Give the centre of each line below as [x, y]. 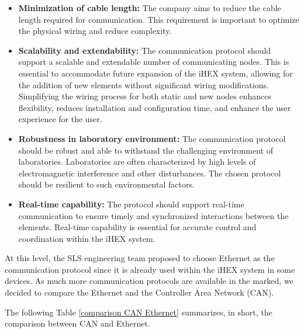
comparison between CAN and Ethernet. [77, 323]
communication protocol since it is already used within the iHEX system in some [150, 269]
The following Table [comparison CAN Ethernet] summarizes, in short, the [139, 312]
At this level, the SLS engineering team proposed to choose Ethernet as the [140, 258]
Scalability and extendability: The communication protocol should [145, 50]
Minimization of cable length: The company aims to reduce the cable [150, 8]
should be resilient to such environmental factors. [106, 184]
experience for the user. [60, 119]
